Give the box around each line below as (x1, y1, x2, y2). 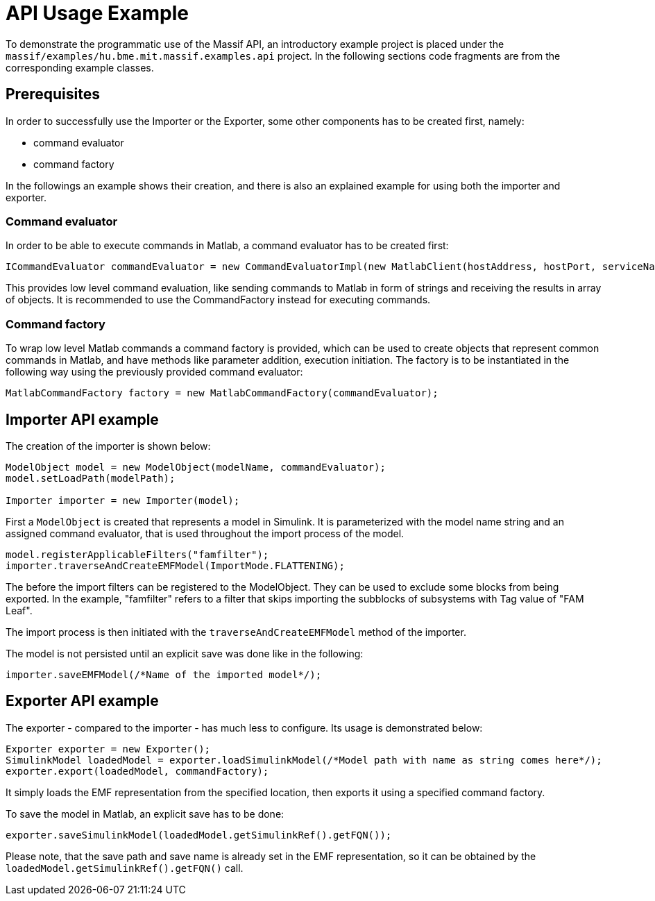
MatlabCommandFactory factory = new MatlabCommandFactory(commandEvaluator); (6, 387, 439, 399)
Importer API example (6, 410, 159, 428)
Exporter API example (6, 692, 159, 710)
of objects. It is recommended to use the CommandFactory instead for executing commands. (6, 294, 431, 306)
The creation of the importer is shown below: (6, 439, 211, 452)
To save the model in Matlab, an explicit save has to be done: (6, 807, 284, 820)
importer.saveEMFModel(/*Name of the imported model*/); (6, 668, 322, 680)
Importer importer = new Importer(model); (6, 494, 240, 506)
